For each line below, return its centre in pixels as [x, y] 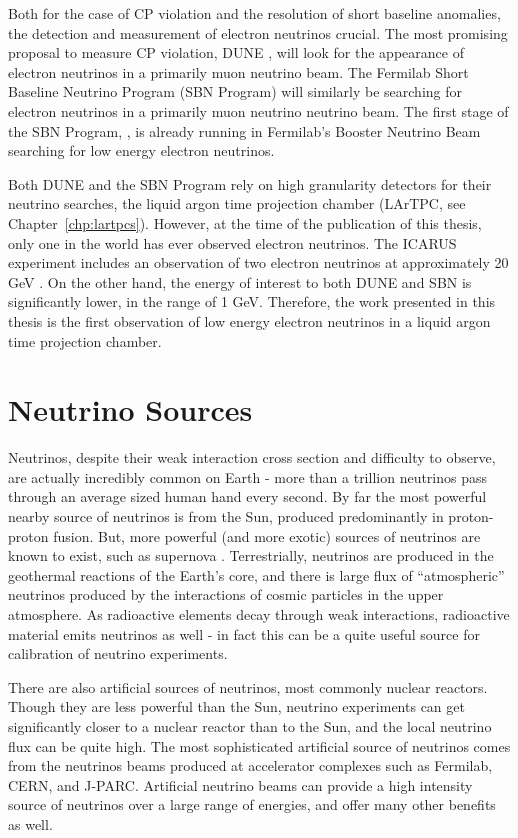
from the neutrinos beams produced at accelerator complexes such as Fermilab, [250, 765]
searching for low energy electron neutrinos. [141, 150]
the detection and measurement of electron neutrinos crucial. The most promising [258, 32]
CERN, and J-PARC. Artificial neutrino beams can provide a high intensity [240, 784]
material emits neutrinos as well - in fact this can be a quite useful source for [244, 633]
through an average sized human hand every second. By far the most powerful [247, 496]
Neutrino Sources [130, 409]
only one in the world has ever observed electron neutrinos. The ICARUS [232, 242]
